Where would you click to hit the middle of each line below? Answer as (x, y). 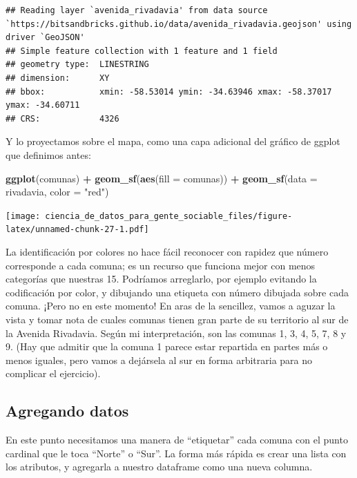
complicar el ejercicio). (53, 373)
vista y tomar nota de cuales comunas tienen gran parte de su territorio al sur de (177, 319)
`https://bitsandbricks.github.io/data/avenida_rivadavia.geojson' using (179, 24)
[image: (23, 216)
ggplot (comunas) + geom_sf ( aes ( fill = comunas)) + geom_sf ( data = (162, 178)
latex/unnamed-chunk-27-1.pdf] (77, 230)
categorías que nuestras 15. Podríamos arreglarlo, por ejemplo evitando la (161, 279)
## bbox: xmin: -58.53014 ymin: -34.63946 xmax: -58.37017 (169, 92)
